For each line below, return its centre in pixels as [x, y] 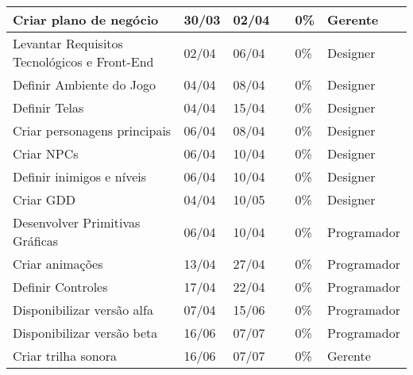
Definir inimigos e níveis [80, 176]
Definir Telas [48, 107]
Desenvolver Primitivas [77, 222]
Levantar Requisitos [68, 43]
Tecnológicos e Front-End [83, 61]
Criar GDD [44, 199]
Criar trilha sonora [65, 356]
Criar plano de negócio [86, 19]
